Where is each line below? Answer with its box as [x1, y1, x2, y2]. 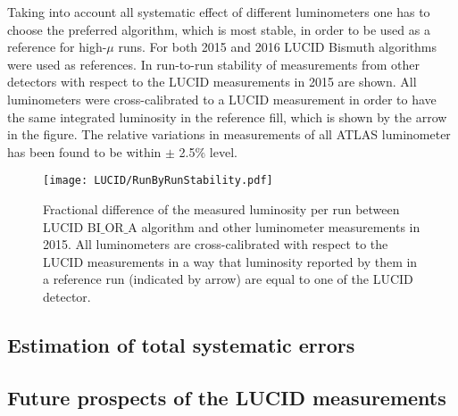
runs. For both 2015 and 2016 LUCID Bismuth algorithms [118, 37, 437, 56]
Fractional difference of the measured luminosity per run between [43, 200, 400, 218]
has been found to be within [7, 142, 162, 161]
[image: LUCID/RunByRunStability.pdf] [43, 174, 273, 187]
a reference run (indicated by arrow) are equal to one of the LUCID [43, 270, 413, 288]
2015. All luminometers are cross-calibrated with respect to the [43, 235, 388, 254]
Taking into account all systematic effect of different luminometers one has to [7, 3, 430, 21]
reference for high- [7, 37, 107, 56]
